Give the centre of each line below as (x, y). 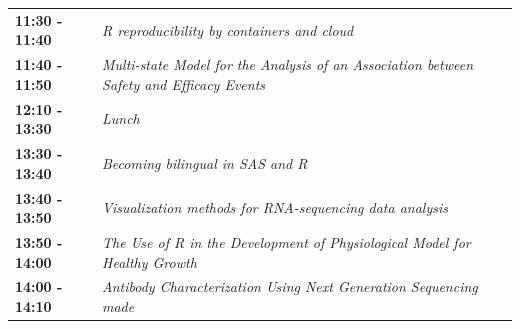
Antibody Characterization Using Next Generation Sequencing (290, 286)
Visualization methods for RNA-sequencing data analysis (275, 207)
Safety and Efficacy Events (184, 83)
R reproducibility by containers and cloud (228, 29)
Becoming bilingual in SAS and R (205, 162)
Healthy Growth (149, 261)
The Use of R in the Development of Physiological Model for (286, 241)
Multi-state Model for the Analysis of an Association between (288, 64)
